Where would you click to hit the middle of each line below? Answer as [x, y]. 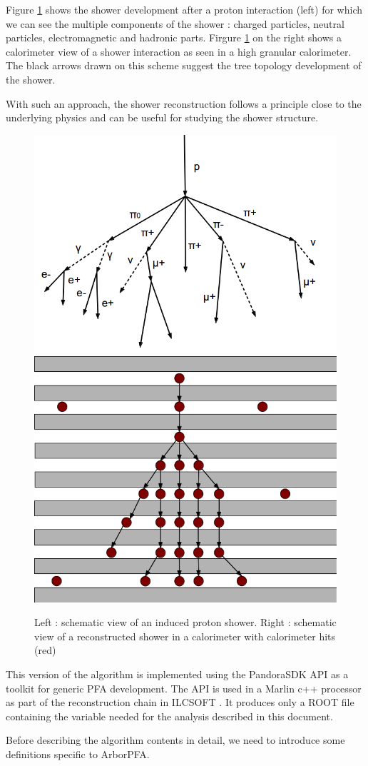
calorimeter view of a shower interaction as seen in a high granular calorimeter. [179, 51]
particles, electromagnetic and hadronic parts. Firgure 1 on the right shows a [174, 37]
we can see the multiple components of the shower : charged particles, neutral [175, 23]
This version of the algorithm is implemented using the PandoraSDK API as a [177, 674]
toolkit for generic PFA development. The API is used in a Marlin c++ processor [184, 688]
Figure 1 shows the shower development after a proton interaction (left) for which [184, 9]
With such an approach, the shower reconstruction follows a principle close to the [184, 103]
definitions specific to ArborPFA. [78, 754]
